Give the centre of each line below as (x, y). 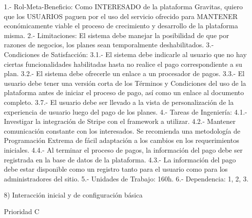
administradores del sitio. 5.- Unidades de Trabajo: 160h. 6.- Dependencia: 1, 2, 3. (126, 178)
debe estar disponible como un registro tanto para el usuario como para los (116, 169)
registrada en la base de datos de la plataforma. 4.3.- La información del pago (120, 159)
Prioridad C (22, 211)
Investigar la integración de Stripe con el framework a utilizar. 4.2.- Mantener (120, 121)
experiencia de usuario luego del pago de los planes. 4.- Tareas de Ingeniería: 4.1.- (126, 111)
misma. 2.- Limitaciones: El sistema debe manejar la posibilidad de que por (116, 35)
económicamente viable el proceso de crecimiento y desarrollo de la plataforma (121, 26)
